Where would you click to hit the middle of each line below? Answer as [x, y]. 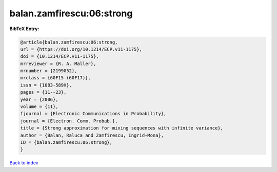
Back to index [24, 163]
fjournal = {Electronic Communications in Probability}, [93, 114]
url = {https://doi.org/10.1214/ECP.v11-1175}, [81, 49]
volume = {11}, [39, 107]
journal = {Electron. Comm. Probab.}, [69, 121]
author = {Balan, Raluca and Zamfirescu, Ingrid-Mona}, [92, 135]
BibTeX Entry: [24, 29]
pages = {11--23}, [43, 92]
